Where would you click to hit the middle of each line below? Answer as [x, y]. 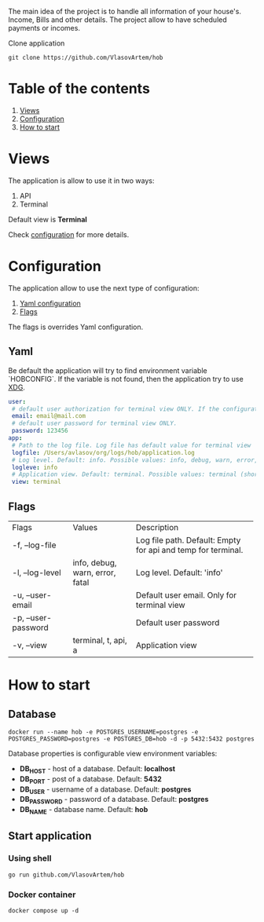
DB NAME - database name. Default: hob [84, 810]
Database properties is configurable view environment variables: [113, 753]
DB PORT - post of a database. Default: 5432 [91, 779]
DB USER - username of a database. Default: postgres [105, 790]
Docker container [42, 895]
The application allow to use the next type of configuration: [104, 288]
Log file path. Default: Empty [189, 540]
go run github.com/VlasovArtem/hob [66, 875]
